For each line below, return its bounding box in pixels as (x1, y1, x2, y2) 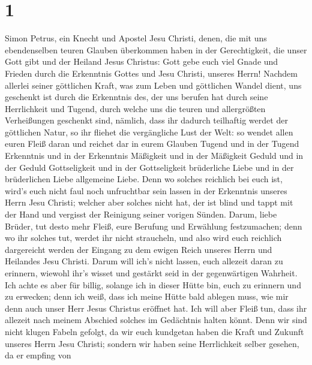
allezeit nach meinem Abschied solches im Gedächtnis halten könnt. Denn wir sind (5, 313, 307, 326)
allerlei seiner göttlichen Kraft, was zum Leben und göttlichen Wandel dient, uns (5, 79, 302, 91)
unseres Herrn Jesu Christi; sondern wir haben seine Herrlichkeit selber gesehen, (5, 337, 299, 349)
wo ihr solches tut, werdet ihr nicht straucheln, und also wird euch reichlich (5, 231, 282, 244)
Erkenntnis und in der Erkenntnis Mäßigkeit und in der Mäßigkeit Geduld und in (5, 149, 304, 162)
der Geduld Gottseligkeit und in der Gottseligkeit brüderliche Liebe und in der (5, 161, 294, 173)
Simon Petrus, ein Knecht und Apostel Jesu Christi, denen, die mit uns (5, 32, 267, 44)
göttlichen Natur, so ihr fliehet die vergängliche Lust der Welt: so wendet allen (5, 125, 293, 138)
